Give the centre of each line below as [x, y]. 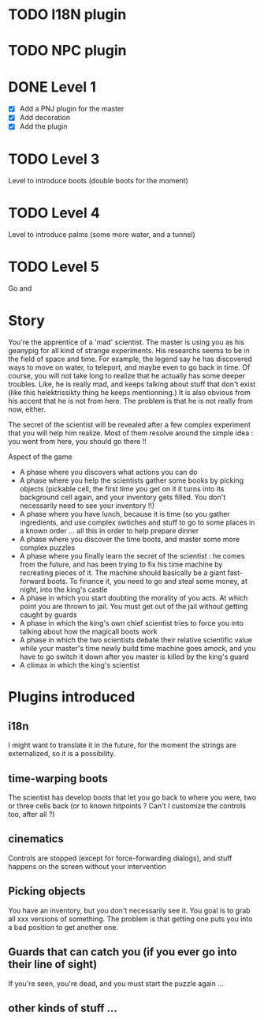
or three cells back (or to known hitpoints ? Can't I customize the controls [127, 806]
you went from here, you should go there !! [78, 442]
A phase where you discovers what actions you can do [108, 472]
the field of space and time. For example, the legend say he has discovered [130, 359]
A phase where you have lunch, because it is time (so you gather [125, 514]
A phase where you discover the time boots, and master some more [130, 540]
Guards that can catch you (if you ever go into [123, 952]
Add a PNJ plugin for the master [72, 109]
